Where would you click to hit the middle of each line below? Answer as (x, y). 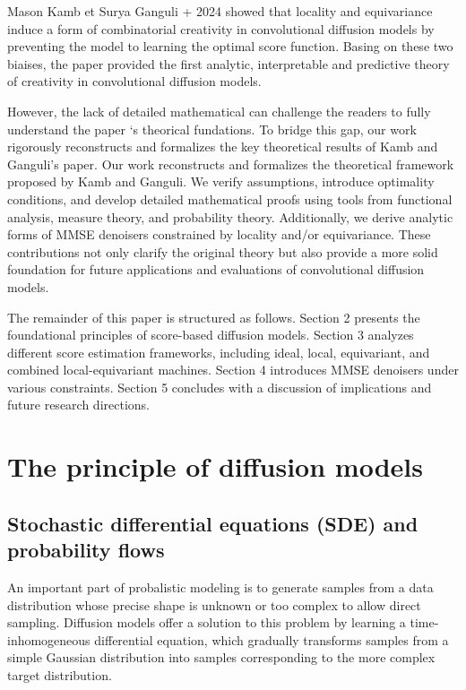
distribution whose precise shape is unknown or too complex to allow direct (214, 604)
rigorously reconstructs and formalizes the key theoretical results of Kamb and (223, 147)
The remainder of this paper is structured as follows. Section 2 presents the (214, 317)
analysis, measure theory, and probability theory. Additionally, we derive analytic (230, 216)
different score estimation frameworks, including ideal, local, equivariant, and (219, 352)
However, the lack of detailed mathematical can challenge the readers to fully (219, 111)
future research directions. (78, 405)
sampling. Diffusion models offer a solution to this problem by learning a (207, 622)
